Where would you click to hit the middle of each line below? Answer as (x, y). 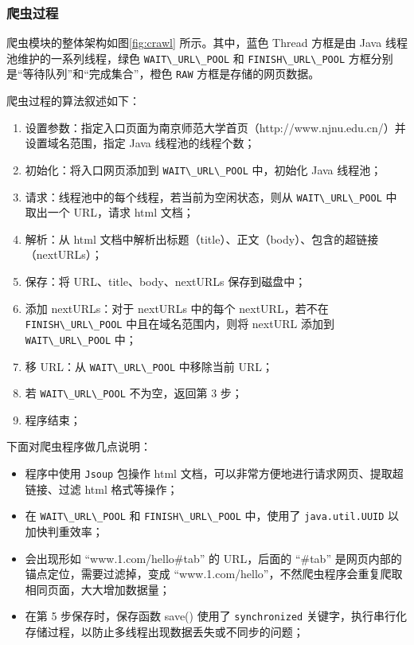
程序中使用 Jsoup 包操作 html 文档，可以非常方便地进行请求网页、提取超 (214, 473)
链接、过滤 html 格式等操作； (102, 489)
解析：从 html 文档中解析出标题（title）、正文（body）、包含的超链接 (202, 238)
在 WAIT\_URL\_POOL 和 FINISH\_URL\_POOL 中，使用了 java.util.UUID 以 (212, 516)
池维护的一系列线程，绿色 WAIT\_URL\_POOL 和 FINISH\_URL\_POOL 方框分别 (200, 58)
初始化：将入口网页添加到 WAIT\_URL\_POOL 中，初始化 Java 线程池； (203, 169)
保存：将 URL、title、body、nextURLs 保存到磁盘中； (166, 281)
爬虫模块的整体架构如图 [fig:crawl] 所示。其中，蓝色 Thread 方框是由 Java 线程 (207, 43)
